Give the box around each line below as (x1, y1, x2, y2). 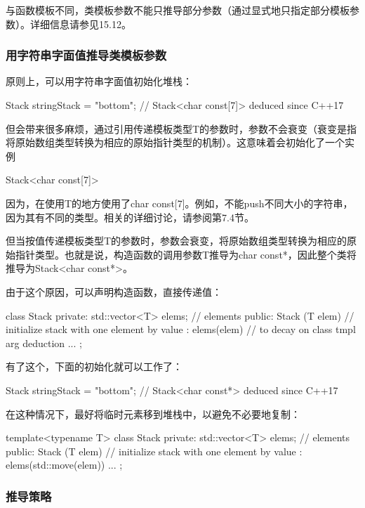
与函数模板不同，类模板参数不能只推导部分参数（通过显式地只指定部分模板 (6, 3, 350, 17)
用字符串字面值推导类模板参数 (6, 46, 167, 64)
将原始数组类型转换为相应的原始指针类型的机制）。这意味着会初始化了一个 (6, 135, 345, 150)
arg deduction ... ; (6, 335, 82, 350)
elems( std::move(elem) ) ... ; (6, 457, 123, 472)
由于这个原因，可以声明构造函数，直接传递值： (6, 284, 222, 299)
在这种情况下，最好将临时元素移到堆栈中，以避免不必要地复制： (6, 406, 300, 421)
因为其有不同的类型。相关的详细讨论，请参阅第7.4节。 (6, 209, 254, 224)
